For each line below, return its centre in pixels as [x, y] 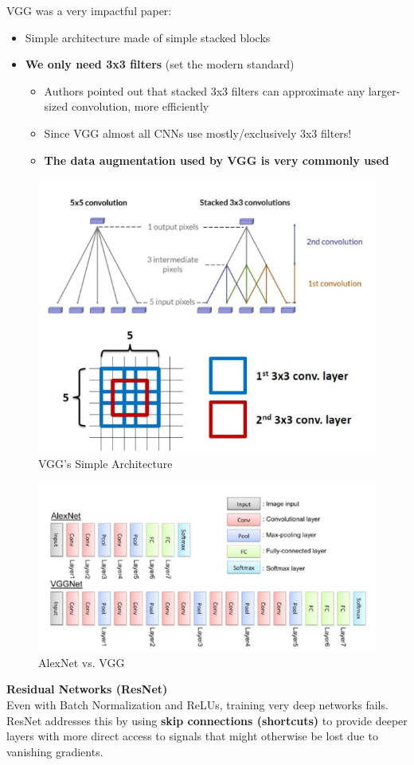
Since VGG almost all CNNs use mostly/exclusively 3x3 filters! [198, 133]
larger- [384, 90]
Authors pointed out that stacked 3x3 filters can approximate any [205, 90]
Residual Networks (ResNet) [87, 689]
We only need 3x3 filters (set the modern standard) [160, 64]
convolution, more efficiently [140, 106]
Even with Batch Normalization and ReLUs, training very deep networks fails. [197, 705]
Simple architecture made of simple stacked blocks [148, 37]
